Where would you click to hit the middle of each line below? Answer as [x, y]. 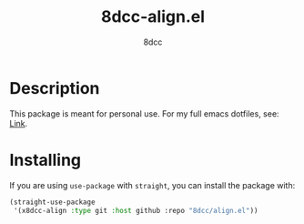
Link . [19, 123]
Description [55, 88]
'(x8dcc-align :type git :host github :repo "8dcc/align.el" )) [136, 210]
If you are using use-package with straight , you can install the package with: [152, 185]
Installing [46, 160]
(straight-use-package [52, 202]
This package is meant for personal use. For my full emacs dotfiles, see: [144, 113]
